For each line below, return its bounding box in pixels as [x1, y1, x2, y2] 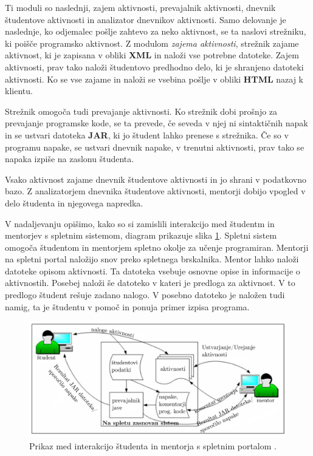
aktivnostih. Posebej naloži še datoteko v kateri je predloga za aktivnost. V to [5, 276, 295, 289]
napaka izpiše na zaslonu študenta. [5, 152, 134, 165]
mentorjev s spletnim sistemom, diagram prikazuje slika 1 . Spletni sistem [5, 229, 277, 242]
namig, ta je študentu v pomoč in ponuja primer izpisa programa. [5, 300, 250, 313]
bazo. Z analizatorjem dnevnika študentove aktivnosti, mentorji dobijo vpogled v [5, 185, 306, 197]
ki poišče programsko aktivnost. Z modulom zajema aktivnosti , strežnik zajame [5, 36, 299, 49]
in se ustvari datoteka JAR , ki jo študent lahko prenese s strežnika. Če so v [5, 128, 289, 141]
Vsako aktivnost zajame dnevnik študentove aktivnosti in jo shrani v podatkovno [5, 172, 306, 185]
